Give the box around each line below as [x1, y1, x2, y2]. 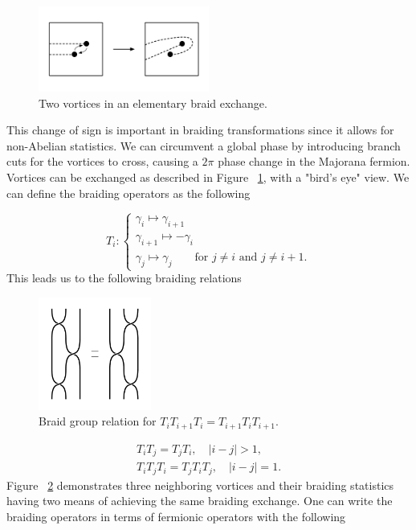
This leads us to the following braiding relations [6, 269, 242, 286]
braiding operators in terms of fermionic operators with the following [6, 507, 346, 524]
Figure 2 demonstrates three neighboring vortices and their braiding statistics [6, 476, 394, 493]
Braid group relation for [39, 413, 157, 429]
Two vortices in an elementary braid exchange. [39, 94, 267, 111]
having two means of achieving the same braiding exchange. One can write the [6, 492, 393, 509]
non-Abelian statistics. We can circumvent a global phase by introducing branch [6, 137, 401, 154]
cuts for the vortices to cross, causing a [6, 153, 198, 170]
